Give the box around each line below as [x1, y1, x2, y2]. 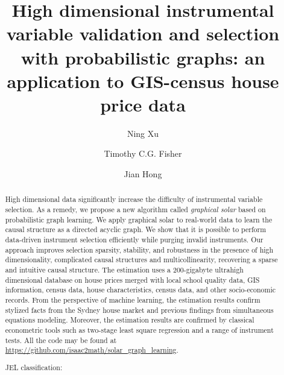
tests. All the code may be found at [5, 335, 117, 345]
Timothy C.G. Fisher [104, 147, 182, 160]
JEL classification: [5, 362, 63, 372]
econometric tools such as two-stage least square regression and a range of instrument [5, 324, 274, 335]
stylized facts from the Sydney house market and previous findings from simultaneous [5, 304, 274, 315]
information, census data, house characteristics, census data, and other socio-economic [5, 285, 276, 295]
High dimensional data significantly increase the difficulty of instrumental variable [5, 194, 263, 204]
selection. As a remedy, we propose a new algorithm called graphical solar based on [5, 204, 266, 215]
